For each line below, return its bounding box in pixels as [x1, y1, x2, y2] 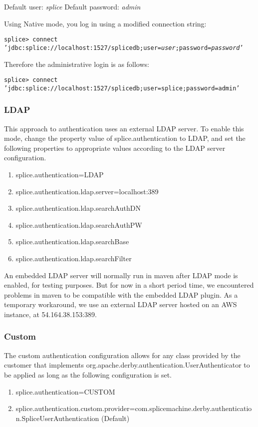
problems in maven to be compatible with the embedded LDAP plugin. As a [4, 289, 238, 300]
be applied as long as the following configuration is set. [4, 369, 172, 380]
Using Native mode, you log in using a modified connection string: [4, 18, 207, 28]
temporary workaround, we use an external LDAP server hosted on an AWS [4, 299, 237, 310]
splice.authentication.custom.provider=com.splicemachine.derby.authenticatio [15, 403, 252, 414]
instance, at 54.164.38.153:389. [4, 309, 97, 319]
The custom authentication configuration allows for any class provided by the [4, 350, 241, 360]
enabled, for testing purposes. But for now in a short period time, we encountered [4, 280, 254, 290]
